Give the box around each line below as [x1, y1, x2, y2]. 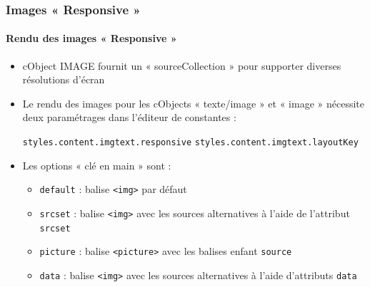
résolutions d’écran [22, 72, 105, 87]
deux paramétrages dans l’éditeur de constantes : [22, 110, 236, 125]
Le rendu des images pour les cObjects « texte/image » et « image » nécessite [22, 95, 364, 110]
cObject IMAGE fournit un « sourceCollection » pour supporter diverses [22, 58, 341, 73]
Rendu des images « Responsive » [6, 31, 177, 46]
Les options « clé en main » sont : [22, 157, 171, 172]
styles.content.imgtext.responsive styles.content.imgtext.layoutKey [22, 137, 359, 148]
